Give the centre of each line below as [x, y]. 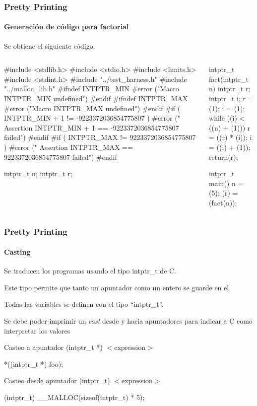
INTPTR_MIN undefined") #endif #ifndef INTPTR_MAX [96, 99]
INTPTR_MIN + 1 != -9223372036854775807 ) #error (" [92, 118]
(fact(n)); [223, 202]
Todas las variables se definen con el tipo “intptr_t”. [84, 304]
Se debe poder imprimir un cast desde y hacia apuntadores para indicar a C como [128, 320]
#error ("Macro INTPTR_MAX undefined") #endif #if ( [92, 108]
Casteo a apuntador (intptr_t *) [53, 347]
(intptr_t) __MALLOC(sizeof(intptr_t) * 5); [74, 397]
